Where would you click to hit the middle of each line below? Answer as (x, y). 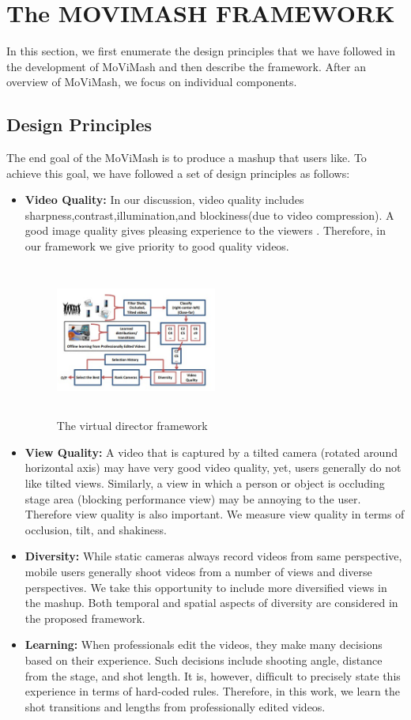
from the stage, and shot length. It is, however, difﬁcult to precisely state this (213, 675)
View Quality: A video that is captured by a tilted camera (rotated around (211, 452)
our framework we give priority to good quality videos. (157, 246)
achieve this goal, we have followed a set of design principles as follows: (178, 173)
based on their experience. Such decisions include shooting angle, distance (204, 660)
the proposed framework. (85, 618)
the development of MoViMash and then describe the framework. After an (186, 66)
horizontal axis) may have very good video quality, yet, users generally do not (213, 467)
